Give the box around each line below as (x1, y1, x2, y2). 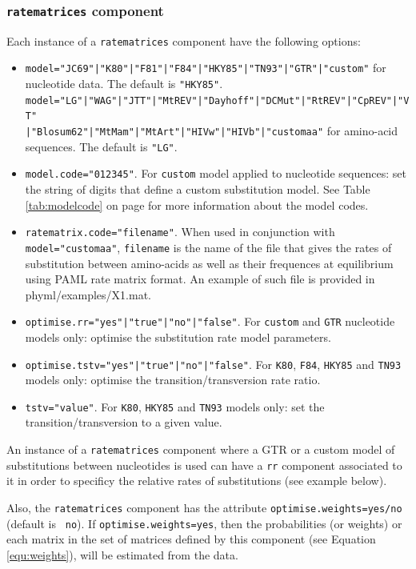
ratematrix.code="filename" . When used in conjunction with (25, 223, 335, 240)
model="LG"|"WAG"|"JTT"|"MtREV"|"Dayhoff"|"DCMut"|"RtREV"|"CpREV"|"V (25, 94, 410, 106)
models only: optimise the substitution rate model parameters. (25, 328, 331, 345)
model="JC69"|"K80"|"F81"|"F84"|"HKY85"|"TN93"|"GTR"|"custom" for (25, 59, 386, 76)
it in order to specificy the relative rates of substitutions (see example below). (6, 472, 387, 489)
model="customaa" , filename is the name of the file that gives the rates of (25, 238, 392, 255)
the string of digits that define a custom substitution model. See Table (25, 181, 370, 198)
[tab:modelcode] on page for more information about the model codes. (25, 196, 369, 213)
